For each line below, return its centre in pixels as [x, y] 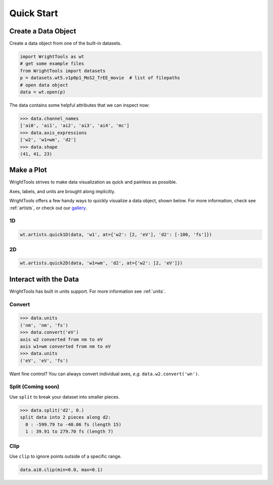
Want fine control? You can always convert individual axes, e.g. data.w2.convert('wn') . [104, 374]
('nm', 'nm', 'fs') [44, 325]
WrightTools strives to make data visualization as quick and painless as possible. [93, 182]
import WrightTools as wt [52, 57]
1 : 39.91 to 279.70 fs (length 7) [70, 431]
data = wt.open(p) [43, 92]
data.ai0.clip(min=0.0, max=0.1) [61, 470]
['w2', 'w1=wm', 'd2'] [48, 140]
